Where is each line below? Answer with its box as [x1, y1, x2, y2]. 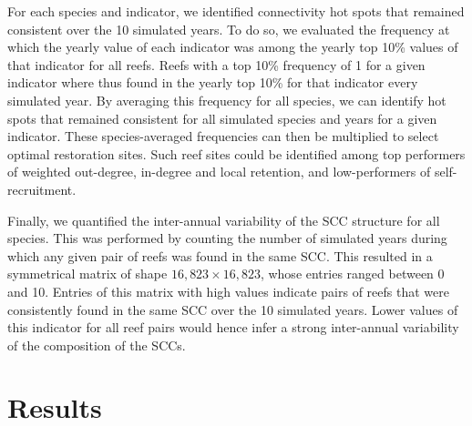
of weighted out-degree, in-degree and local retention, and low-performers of [7, 162, 431, 181]
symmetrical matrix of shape [7, 264, 168, 283]
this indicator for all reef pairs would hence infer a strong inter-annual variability [7, 318, 459, 337]
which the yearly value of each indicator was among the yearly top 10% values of [7, 37, 458, 56]
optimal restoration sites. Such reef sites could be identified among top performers [7, 144, 466, 163]
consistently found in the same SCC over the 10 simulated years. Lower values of [7, 299, 458, 319]
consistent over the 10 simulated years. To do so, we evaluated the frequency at [7, 19, 450, 38]
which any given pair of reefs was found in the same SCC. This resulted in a [7, 246, 433, 265]
